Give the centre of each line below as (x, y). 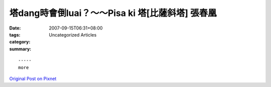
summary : (20, 49)
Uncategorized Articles (73, 34)
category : (20, 42)
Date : (15, 28)
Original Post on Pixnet (33, 78)
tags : (15, 34)
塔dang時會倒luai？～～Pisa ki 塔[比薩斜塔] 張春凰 (113, 13)
